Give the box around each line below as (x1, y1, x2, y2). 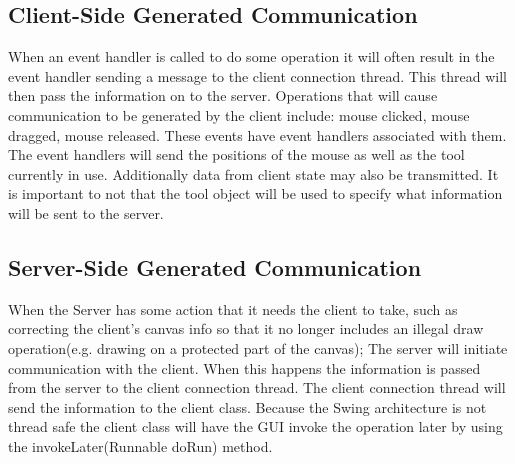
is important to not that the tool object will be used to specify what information (8, 183, 503, 204)
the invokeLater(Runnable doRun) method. (8, 435, 273, 456)
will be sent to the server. (8, 202, 164, 223)
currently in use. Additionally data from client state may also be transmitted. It (8, 163, 499, 184)
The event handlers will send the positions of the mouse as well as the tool (8, 144, 465, 165)
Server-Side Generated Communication (8, 251, 422, 282)
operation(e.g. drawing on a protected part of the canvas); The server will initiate (8, 337, 508, 358)
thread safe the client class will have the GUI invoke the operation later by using (8, 416, 503, 437)
